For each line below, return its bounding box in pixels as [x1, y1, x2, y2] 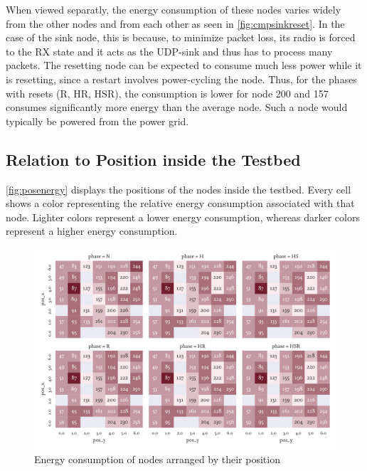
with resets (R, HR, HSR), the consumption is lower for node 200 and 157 [6, 85, 329, 100]
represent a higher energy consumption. [6, 223, 178, 238]
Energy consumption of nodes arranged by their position [34, 451, 280, 466]
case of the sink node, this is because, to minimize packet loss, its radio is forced [6, 30, 356, 45]
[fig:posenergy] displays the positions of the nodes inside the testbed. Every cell [6, 181, 351, 196]
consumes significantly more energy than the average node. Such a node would [6, 100, 348, 115]
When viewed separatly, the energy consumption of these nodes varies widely [6, 2, 341, 16]
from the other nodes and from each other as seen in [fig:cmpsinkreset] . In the [6, 16, 345, 31]
